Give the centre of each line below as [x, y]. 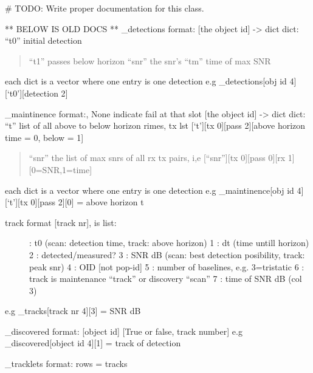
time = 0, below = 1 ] [44, 137]
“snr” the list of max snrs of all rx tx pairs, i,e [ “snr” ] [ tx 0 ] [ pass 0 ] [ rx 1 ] [162, 158]
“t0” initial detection [43, 40]
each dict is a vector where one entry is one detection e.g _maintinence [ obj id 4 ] [154, 190]
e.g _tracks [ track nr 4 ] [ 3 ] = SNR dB [73, 311]
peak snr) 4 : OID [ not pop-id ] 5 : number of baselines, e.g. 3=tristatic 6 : [167, 266]
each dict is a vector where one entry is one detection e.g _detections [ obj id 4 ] [151, 81]
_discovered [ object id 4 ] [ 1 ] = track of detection [93, 343]
